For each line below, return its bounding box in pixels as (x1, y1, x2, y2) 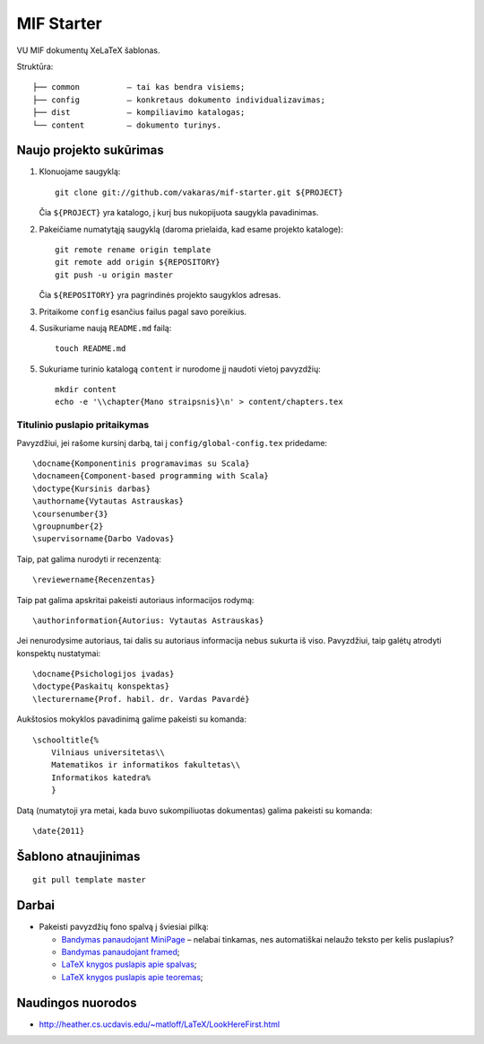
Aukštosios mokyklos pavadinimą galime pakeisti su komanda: (16, 714, 246, 724)
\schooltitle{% (32, 734, 99, 745)
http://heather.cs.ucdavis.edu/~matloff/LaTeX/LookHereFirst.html (39, 1019, 281, 1030)
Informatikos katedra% (50, 772, 151, 783)
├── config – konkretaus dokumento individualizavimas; (32, 94, 326, 105)
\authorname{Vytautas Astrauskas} (32, 496, 184, 506)
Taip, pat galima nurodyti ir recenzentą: (16, 553, 161, 565)
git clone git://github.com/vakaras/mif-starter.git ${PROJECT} (55, 187, 344, 197)
